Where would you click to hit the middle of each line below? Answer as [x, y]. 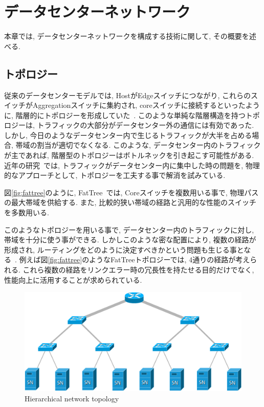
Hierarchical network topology [72, 398]
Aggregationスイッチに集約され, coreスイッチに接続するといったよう [146, 105]
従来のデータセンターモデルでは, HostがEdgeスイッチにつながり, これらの [128, 95]
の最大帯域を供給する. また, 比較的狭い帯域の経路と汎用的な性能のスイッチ [130, 202]
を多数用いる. [27, 212]
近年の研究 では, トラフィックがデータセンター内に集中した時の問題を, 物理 [132, 165]
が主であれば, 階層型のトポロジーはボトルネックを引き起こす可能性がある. [129, 155]
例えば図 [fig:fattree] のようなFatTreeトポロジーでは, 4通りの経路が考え [135, 259]
